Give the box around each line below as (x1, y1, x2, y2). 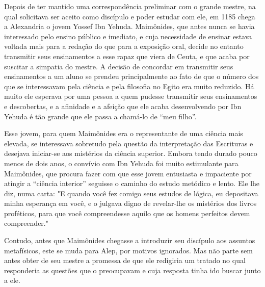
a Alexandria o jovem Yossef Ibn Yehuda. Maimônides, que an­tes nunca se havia (4, 21, 255, 32)
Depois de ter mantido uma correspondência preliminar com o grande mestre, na (4, 1, 256, 11)
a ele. (4, 275, 20, 285)
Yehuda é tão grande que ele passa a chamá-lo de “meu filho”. (4, 111, 197, 121)
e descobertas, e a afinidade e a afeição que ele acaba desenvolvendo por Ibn (4, 100, 242, 111)
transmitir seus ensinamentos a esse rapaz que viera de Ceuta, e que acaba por (4, 50, 250, 61)
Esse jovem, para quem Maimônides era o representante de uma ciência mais (4, 128, 243, 139)
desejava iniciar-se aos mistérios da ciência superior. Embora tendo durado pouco (4, 148, 257, 159)
